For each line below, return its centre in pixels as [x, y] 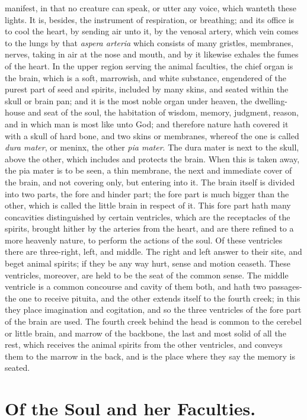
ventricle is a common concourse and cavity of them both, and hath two [135, 286]
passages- [285, 286]
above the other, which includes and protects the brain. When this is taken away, [152, 158]
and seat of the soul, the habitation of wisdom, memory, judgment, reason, [163, 112]
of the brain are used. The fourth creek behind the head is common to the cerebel [153, 321]
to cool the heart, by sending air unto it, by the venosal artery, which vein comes [152, 31]
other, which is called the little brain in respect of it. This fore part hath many [148, 205]
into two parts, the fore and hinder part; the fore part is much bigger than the [147, 193]
